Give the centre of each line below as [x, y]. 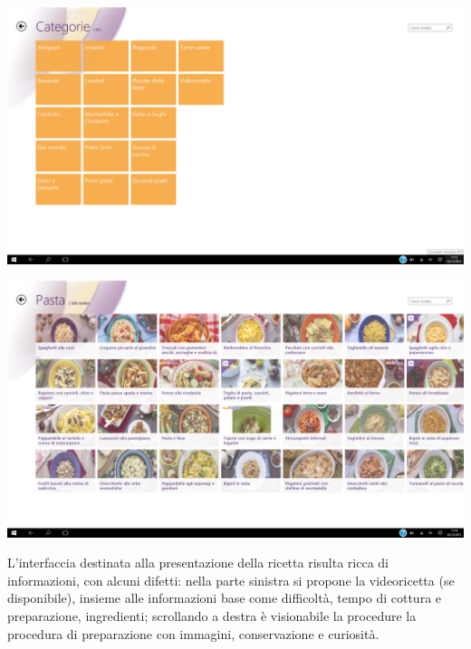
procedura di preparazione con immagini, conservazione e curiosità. [193, 633]
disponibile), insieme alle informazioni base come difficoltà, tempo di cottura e [225, 598]
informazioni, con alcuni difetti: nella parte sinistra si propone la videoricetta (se [231, 580]
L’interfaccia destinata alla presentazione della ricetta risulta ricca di [198, 563]
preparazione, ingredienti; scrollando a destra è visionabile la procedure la [212, 615]
